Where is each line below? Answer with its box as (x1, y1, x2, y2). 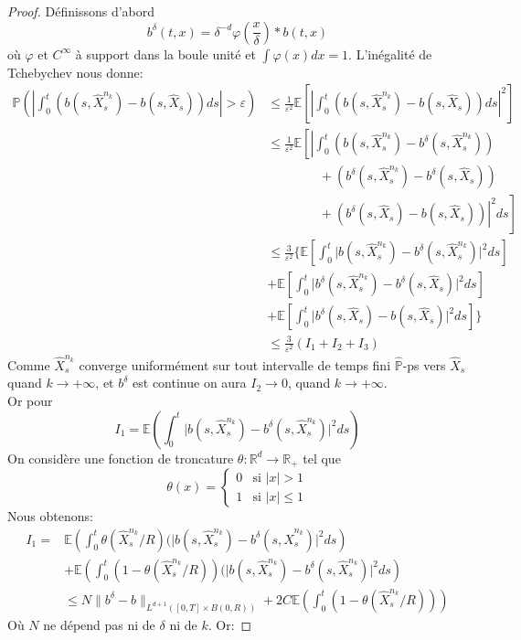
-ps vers (402, 355, 446, 374)
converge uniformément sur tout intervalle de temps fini (79, 355, 391, 374)
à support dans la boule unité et (75, 44, 256, 63)
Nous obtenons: (7, 507, 93, 526)
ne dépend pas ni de (43, 614, 155, 634)
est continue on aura (133, 373, 247, 392)
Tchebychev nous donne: (7, 62, 144, 81)
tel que (303, 448, 341, 467)
